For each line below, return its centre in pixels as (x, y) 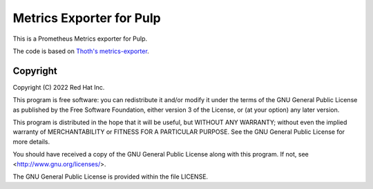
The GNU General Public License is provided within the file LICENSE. (111, 177)
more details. (31, 141)
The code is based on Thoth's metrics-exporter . (81, 51)
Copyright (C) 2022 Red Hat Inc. (59, 87)
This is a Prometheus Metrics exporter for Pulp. (80, 39)
